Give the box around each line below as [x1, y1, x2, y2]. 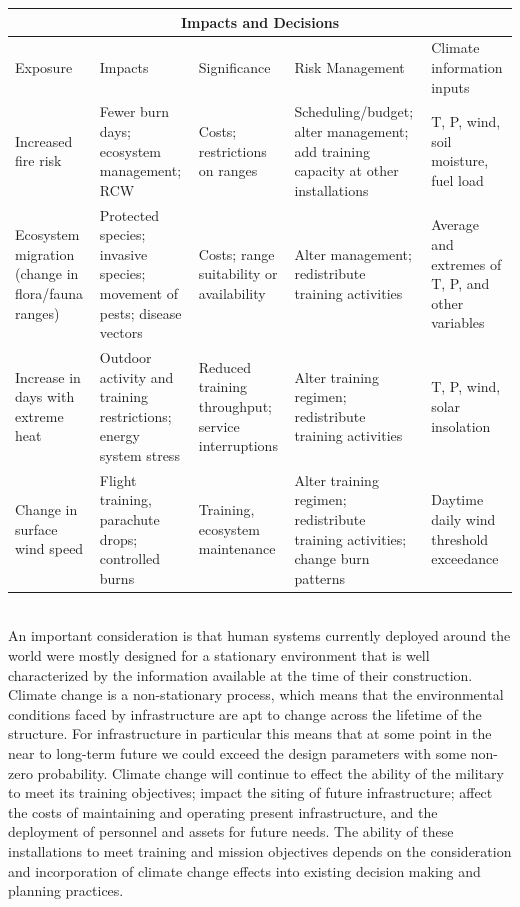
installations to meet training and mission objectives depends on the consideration [8, 841, 512, 861]
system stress [99, 444, 180, 465]
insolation [431, 415, 491, 436]
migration [15, 243, 75, 264]
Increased [15, 130, 73, 151]
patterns [294, 567, 346, 588]
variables [431, 312, 485, 333]
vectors [99, 322, 143, 343]
